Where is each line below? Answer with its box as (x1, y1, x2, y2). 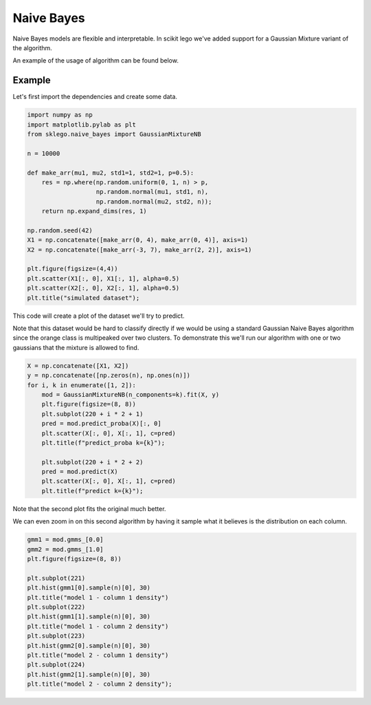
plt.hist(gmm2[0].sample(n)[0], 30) (27, 642, 151, 649)
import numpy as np (27, 111, 93, 119)
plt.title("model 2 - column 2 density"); (27, 680, 172, 688)
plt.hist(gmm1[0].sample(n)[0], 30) (27, 584, 151, 592)
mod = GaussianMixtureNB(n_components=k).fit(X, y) (41, 391, 220, 398)
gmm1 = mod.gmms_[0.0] (27, 536, 104, 543)
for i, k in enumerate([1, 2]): (27, 381, 137, 389)
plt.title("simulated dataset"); (27, 294, 140, 302)
